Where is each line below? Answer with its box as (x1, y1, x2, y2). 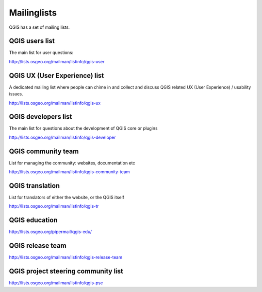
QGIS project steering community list (9, 267, 123, 275)
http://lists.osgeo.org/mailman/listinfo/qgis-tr (9, 203, 99, 209)
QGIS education (9, 216, 58, 224)
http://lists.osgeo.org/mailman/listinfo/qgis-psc (9, 280, 103, 286)
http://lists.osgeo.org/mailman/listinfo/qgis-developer (9, 134, 116, 140)
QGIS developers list (9, 112, 72, 121)
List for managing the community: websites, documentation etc (9, 160, 135, 165)
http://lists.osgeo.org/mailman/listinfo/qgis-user (9, 58, 105, 64)
